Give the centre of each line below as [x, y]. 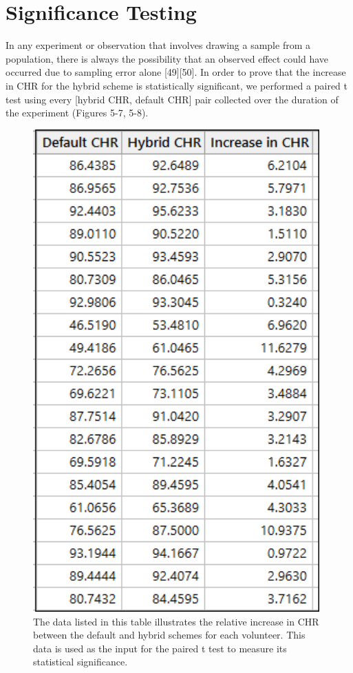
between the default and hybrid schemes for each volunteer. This [169, 635]
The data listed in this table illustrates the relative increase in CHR [176, 621]
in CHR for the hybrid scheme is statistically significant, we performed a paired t [176, 85]
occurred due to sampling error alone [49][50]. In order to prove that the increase [176, 72]
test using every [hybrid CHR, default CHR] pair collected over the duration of [172, 99]
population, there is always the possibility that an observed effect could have [167, 58]
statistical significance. [81, 662]
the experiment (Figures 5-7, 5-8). [77, 113]
